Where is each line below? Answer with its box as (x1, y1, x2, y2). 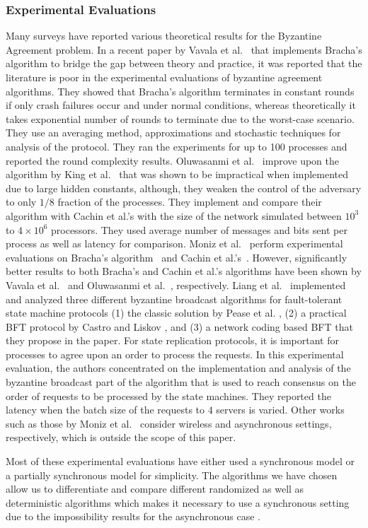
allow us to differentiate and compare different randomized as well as (6, 481, 304, 496)
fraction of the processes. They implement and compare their (57, 194, 322, 209)
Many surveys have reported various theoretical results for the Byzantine (6, 28, 322, 43)
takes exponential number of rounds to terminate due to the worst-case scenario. (6, 111, 355, 126)
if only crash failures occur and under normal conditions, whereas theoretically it (6, 98, 356, 112)
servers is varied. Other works (216, 402, 345, 417)
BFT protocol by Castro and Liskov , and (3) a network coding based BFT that (6, 319, 353, 334)
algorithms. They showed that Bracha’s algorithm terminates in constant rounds (6, 83, 355, 98)
